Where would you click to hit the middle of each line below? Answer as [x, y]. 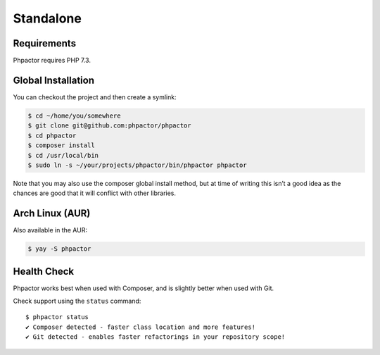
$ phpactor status [57, 317]
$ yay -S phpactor [59, 249]
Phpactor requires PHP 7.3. [52, 61]
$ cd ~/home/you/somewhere [74, 116]
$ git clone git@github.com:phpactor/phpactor [109, 126]
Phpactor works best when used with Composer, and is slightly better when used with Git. [144, 288]
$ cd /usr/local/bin [63, 155]
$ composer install [61, 145]
